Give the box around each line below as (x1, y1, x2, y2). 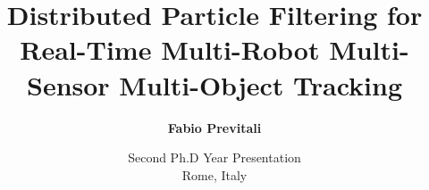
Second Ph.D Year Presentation (128, 148, 301, 167)
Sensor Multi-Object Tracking (26, 66, 402, 103)
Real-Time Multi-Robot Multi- (20, 31, 409, 68)
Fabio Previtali (167, 118, 262, 136)
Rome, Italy (181, 165, 248, 184)
